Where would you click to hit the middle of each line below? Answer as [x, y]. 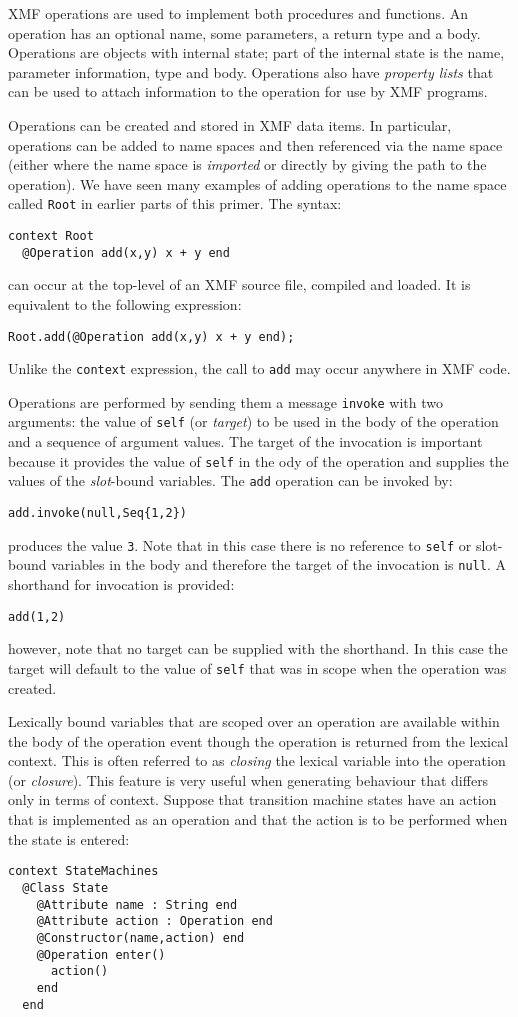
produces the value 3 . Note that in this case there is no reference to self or [240, 544]
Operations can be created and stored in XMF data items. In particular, [230, 124]
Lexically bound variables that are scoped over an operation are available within [254, 721]
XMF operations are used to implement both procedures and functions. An [238, 13]
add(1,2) [37, 616]
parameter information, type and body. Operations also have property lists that [251, 71]
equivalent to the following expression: [125, 303]
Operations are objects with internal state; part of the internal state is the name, [256, 52]
